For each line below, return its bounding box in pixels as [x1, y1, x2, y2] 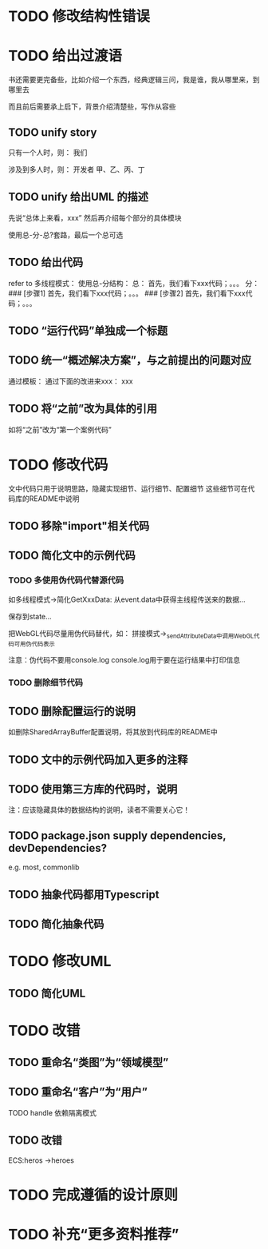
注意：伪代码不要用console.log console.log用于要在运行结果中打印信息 [8, 655, 241, 665]
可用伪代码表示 [14, 640, 56, 648]
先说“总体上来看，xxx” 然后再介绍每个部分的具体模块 [8, 213, 182, 222]
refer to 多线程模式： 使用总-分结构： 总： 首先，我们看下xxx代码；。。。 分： [8, 278, 260, 288]
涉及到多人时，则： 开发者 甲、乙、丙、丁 [8, 165, 145, 174]
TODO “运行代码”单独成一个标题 [8, 324, 168, 337]
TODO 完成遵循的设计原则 [8, 1186, 178, 1203]
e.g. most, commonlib [8, 862, 80, 872]
